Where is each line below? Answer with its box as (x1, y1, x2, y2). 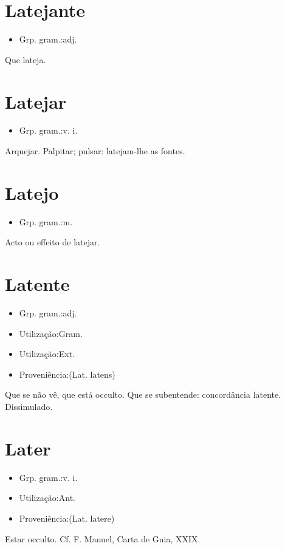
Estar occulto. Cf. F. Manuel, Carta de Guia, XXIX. (5, 532, 201, 545)
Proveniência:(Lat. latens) (19, 367, 115, 380)
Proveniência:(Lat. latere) (19, 511, 115, 524)
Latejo (5, 180, 59, 205)
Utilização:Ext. (19, 347, 75, 360)
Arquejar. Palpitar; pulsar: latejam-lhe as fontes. (5, 145, 185, 157)
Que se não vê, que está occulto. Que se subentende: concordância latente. (5, 388, 281, 401)
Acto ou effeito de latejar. (5, 236, 100, 248)
